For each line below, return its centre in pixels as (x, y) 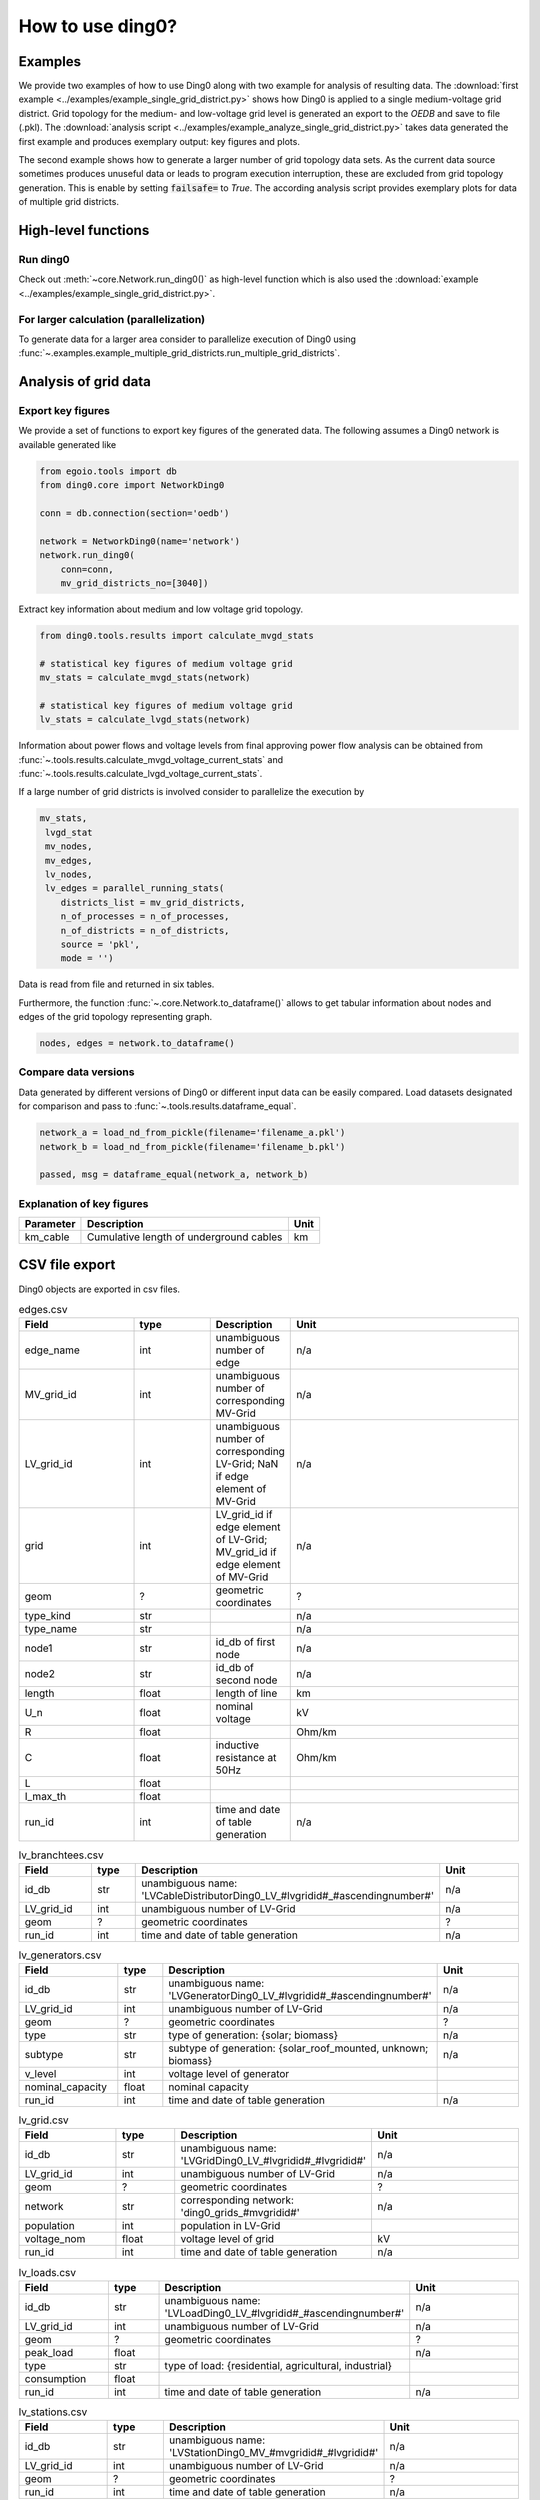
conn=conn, (87, 569)
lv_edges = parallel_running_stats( (135, 888)
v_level (40, 2074)
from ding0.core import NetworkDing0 (132, 485)
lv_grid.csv (43, 2120)
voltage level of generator (229, 2074)
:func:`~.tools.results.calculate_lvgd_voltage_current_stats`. (140, 773)
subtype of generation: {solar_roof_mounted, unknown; (298, 2048)
